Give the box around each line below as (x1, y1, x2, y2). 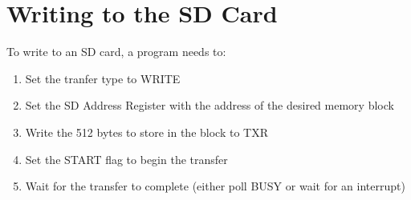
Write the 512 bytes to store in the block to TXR (25, 123, 268, 140)
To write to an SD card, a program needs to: (6, 43, 226, 60)
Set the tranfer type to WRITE (25, 70, 181, 86)
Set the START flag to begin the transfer (25, 150, 228, 167)
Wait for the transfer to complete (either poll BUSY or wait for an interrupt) (25, 178, 405, 194)
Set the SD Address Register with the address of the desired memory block (25, 97, 394, 114)
